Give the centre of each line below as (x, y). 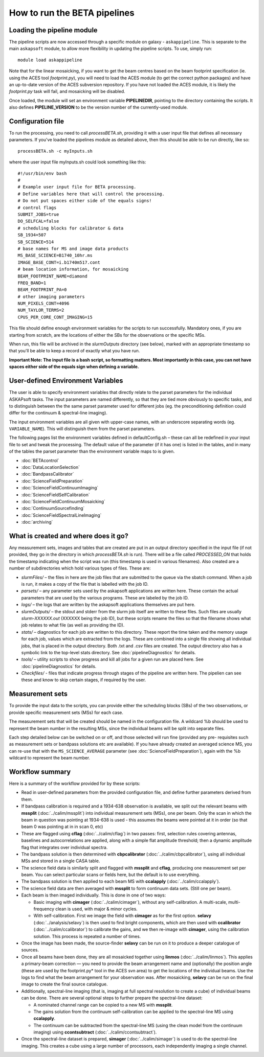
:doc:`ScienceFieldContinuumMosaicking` (63, 501)
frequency (44, 909)
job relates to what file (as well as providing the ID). (73, 625)
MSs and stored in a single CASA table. (61, 861)
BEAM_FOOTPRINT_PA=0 (42, 290)
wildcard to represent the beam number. (50, 758)
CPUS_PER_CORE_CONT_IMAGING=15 (55, 317)
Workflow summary (40, 771)
